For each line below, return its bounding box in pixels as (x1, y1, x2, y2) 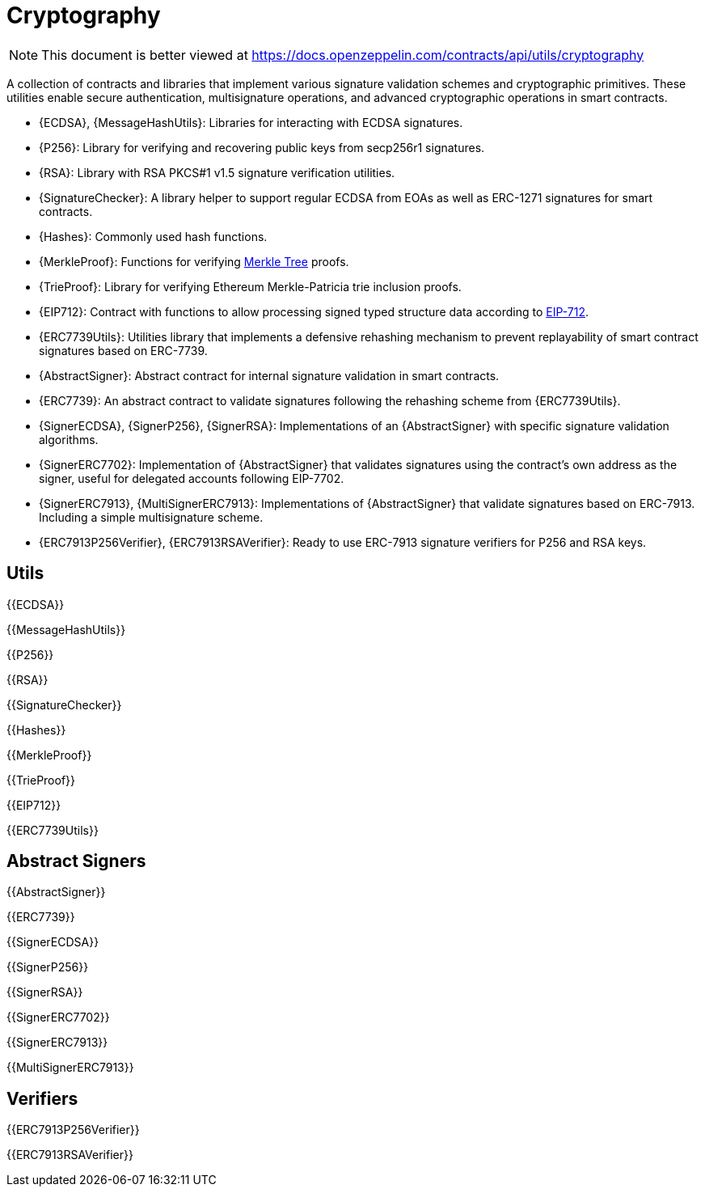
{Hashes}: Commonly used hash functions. (39, 229, 268, 243)
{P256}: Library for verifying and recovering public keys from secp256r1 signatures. (39, 140, 485, 154)
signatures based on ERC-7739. (39, 343, 208, 357)
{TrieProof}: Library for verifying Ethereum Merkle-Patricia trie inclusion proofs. (39, 279, 462, 294)
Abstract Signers (6, 851, 146, 872)
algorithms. (39, 432, 99, 446)
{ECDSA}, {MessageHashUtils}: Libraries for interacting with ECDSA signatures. (39, 115, 463, 129)
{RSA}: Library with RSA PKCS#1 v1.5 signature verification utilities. (39, 165, 395, 180)
